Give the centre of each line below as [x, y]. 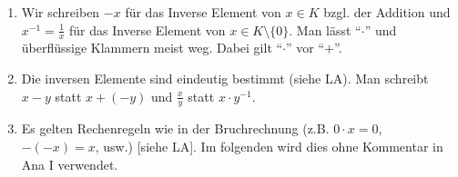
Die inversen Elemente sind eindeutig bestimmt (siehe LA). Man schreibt [225, 79]
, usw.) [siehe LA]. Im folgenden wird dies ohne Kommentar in [269, 147]
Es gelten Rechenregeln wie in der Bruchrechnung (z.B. [175, 128]
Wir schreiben [61, 12]
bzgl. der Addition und [387, 12]
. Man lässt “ [325, 29]
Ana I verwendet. [70, 164]
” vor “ [305, 48]
